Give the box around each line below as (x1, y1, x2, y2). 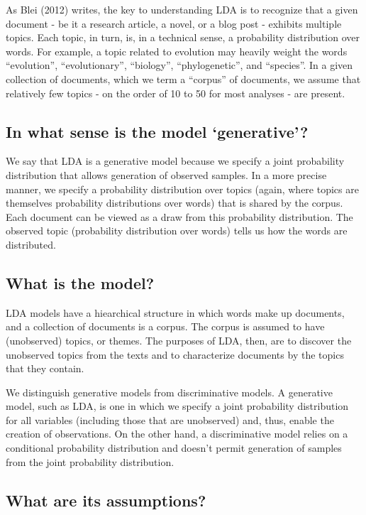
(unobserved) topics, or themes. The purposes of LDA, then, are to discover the (6, 332, 352, 347)
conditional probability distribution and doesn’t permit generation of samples (6, 440, 342, 455)
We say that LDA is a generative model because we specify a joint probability (6, 153, 345, 168)
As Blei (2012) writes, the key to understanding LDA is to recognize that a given (6, 2, 358, 16)
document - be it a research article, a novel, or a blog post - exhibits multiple (6, 16, 342, 31)
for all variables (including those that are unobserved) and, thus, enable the (6, 412, 334, 427)
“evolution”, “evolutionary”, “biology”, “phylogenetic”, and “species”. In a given (6, 58, 353, 72)
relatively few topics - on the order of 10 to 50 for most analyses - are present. (6, 85, 345, 100)
